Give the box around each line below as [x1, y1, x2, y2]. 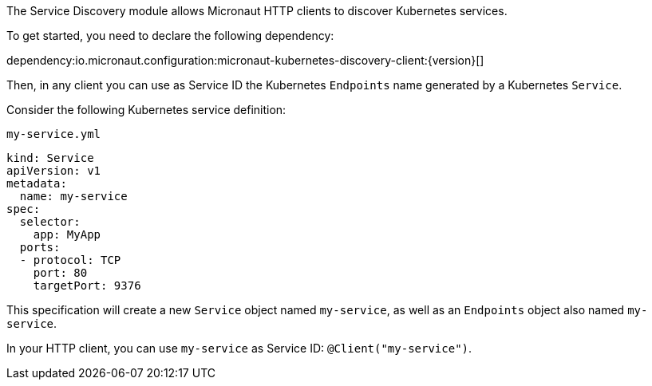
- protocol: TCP [19, 254, 121, 266]
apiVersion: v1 [6, 164, 101, 177]
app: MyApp [33, 228, 101, 241]
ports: [19, 241, 61, 254]
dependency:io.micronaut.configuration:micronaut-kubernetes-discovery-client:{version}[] [6, 53, 484, 67]
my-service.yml [6, 128, 101, 140]
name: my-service [19, 190, 128, 203]
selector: [19, 215, 81, 228]
